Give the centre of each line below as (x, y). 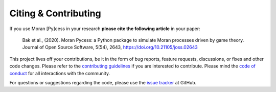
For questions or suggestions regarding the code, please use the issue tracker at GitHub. (103, 82)
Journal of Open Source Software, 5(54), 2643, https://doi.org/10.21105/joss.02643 (110, 47)
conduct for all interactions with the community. (60, 73)
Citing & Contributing (55, 13)
